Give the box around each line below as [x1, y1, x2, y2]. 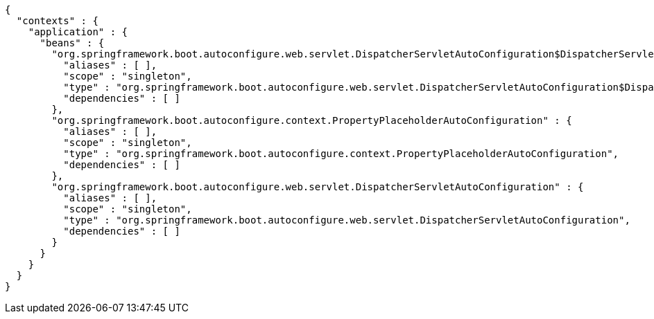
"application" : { [28, 26, 128, 37]
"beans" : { [40, 37, 105, 48]
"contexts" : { [16, 15, 98, 26]
